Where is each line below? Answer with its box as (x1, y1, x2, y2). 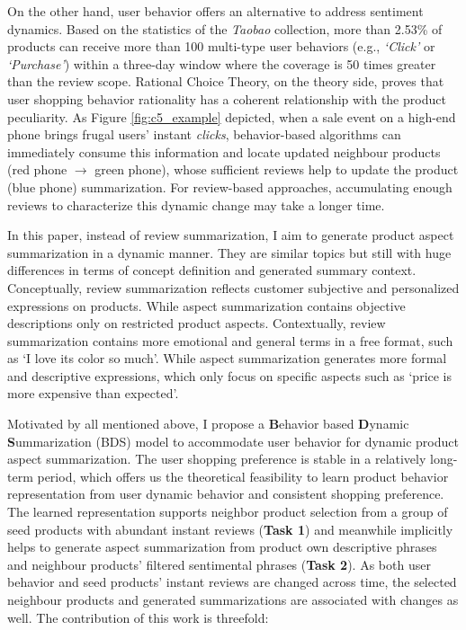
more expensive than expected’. (7, 384, 179, 403)
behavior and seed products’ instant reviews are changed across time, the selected (7, 572, 457, 591)
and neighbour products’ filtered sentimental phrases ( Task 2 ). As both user (7, 555, 431, 573)
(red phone (7, 160, 67, 179)
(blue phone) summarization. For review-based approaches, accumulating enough (7, 177, 453, 196)
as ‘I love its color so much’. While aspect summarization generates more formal (7, 349, 447, 368)
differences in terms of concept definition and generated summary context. (7, 261, 417, 280)
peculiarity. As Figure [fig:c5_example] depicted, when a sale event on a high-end (7, 107, 456, 126)
